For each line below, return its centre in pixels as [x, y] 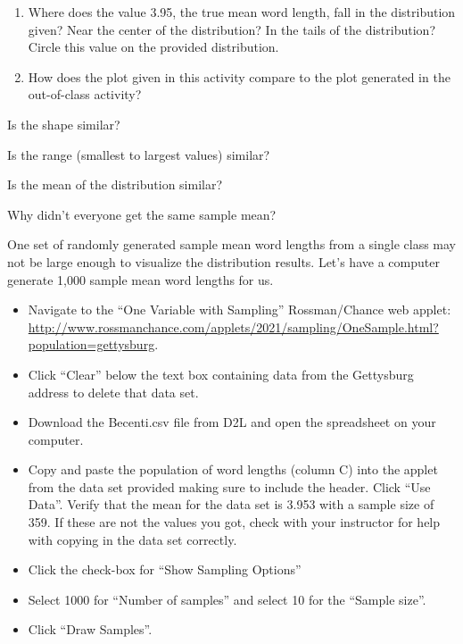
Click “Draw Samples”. [90, 629]
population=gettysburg [91, 344]
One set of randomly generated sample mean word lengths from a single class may [232, 244]
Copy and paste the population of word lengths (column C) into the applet [233, 469]
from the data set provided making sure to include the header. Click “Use [229, 486]
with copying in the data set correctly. [132, 539]
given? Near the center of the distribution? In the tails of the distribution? [231, 29]
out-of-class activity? [85, 94]
